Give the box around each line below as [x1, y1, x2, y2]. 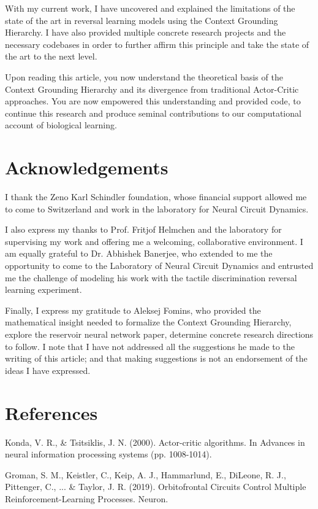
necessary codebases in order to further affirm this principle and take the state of [5, 37, 309, 50]
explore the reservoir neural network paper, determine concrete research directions [5, 328, 314, 340]
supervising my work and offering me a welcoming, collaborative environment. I [5, 235, 303, 247]
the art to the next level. [5, 50, 97, 63]
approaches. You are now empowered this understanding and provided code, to [5, 95, 301, 107]
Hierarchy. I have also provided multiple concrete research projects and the [5, 26, 286, 39]
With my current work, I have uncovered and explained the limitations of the [5, 2, 295, 14]
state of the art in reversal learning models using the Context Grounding [5, 14, 278, 26]
